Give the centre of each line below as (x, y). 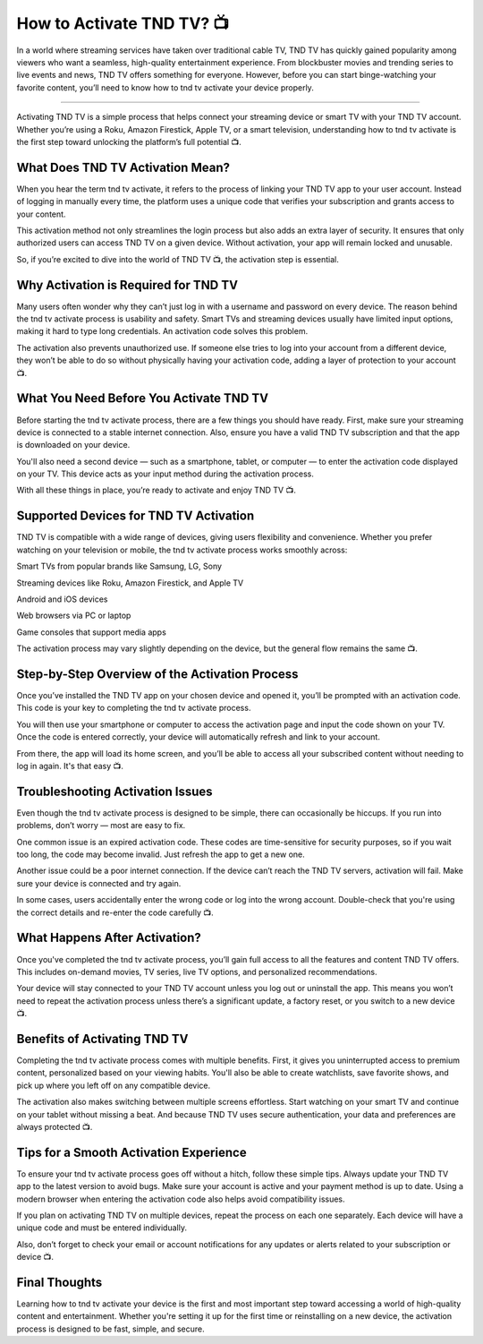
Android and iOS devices (62, 599)
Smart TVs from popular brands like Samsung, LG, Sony (119, 566)
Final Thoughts (59, 1282)
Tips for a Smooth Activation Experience (131, 1152)
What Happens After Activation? (109, 938)
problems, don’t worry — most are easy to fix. (101, 826)
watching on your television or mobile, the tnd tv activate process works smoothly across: (182, 550)
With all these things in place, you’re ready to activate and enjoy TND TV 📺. (157, 490)
